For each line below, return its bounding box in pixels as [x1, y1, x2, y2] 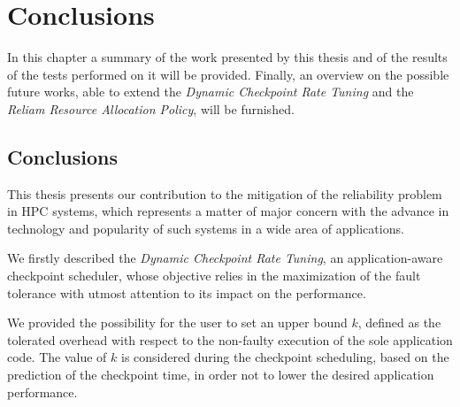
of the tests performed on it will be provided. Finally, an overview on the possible [7, 65, 449, 83]
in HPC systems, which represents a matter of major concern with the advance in [7, 202, 449, 220]
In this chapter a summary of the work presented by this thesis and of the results [7, 48, 448, 66]
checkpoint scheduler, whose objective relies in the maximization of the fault [7, 266, 421, 285]
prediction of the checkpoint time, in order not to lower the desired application [7, 365, 434, 384]
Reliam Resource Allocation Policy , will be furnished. [7, 99, 295, 118]
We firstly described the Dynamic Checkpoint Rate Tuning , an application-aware [7, 249, 443, 267]
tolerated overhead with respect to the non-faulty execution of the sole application [7, 330, 453, 349]
